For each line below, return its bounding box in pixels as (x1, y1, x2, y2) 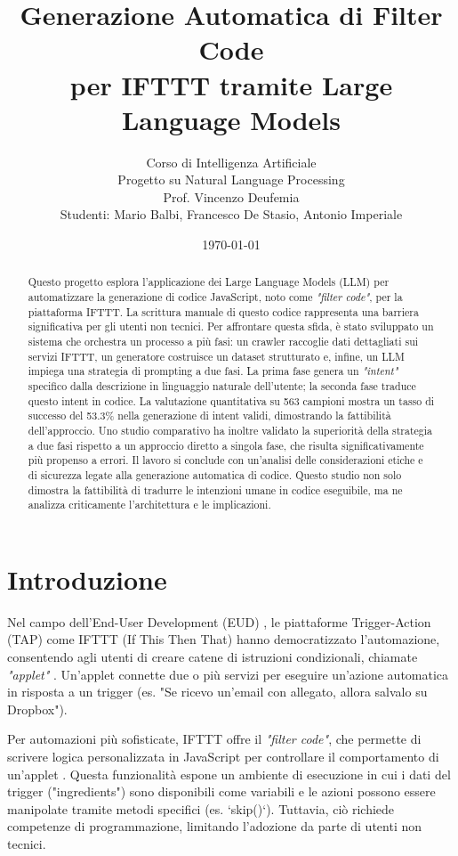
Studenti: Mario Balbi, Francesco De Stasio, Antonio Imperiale (60, 205, 403, 224)
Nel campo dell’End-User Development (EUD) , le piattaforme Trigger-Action (7, 612, 431, 631)
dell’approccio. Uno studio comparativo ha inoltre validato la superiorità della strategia (28, 423, 433, 438)
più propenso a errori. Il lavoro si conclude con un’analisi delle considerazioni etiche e (28, 452, 423, 468)
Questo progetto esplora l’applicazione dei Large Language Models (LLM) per (28, 274, 390, 289)
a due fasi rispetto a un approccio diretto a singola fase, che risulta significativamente (28, 437, 424, 452)
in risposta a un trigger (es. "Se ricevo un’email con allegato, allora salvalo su (7, 682, 428, 701)
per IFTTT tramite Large (69, 66, 393, 102)
